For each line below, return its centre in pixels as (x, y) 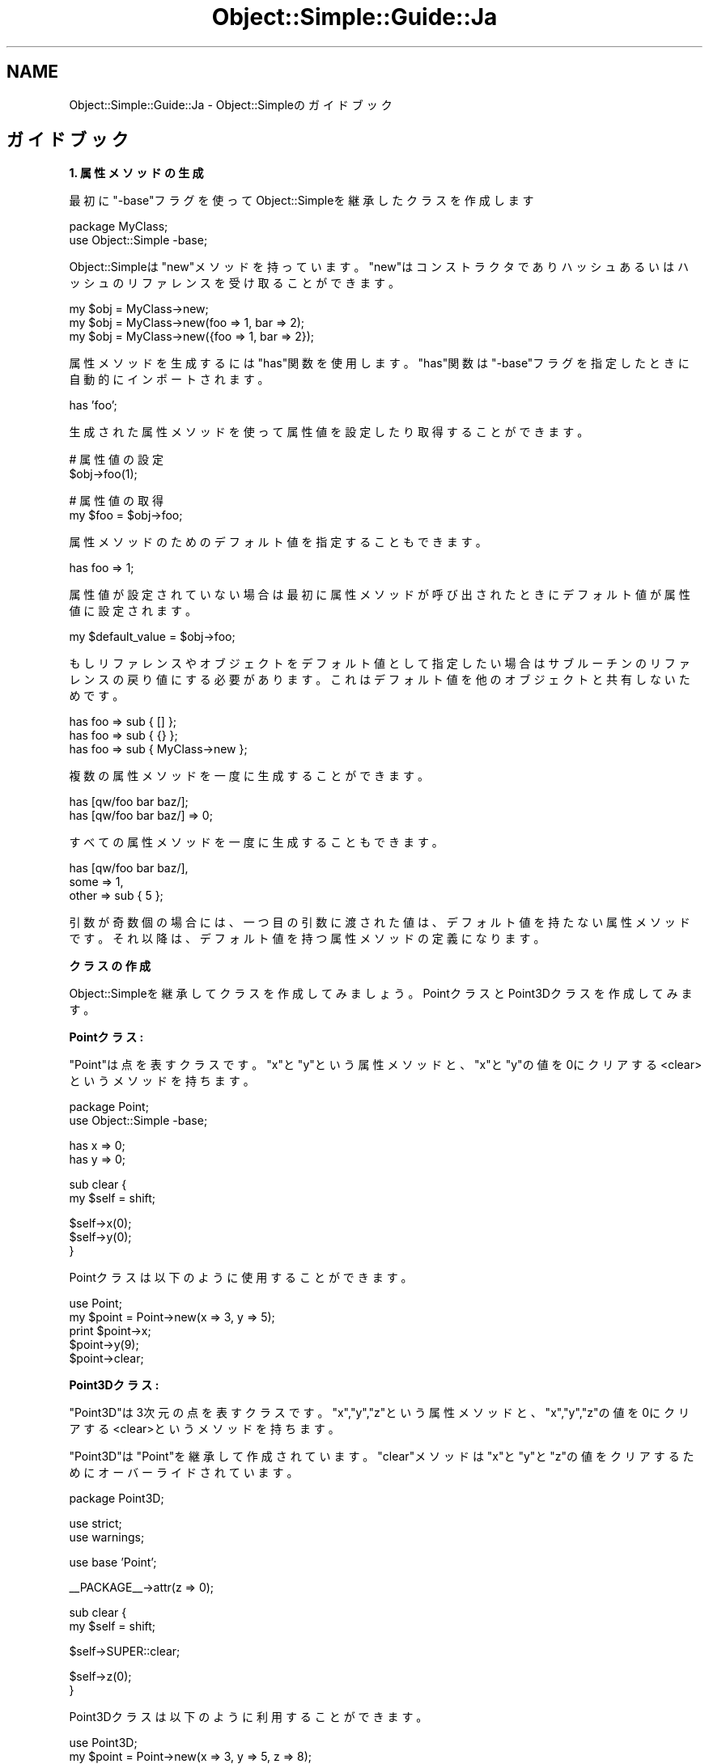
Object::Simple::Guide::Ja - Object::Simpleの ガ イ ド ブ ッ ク (231, 104)
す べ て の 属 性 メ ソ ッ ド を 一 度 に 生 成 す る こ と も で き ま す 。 (256, 842)
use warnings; (107, 1537)
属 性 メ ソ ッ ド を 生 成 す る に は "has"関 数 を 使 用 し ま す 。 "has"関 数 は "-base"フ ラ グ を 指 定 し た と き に (379, 363)
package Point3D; (117, 1499)
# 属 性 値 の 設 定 (116, 460)
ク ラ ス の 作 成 (110, 966)
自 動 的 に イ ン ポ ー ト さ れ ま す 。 (169, 380)
